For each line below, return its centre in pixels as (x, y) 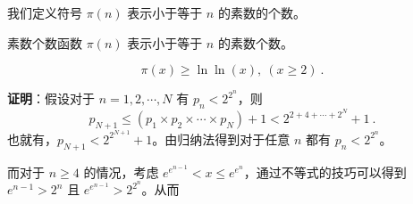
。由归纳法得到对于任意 (221, 139)
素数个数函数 (45, 42)
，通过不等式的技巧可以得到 (325, 171)
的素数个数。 (255, 42)
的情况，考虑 (121, 171)
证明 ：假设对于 (51, 98)
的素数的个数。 (261, 12)
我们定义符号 (45, 12)
